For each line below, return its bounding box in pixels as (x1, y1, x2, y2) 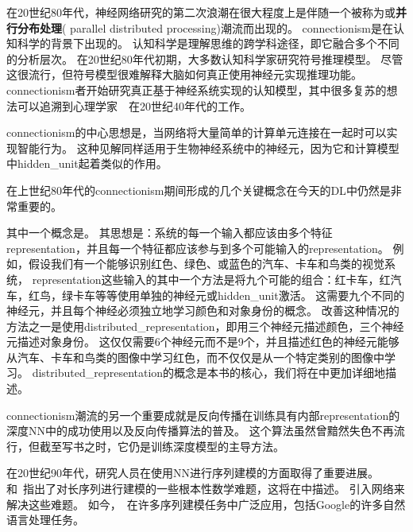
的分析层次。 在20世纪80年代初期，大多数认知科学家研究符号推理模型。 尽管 (6, 50, 403, 67)
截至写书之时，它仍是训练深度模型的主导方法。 (39, 437, 284, 454)
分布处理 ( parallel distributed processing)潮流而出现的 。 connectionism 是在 (17, 19, 393, 36)
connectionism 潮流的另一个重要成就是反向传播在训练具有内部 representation (6, 406, 389, 423)
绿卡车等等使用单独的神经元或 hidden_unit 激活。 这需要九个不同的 (61, 286, 405, 303)
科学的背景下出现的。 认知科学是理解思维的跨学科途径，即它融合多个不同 (17, 35, 399, 52)
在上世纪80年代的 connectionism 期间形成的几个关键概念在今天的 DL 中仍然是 (6, 181, 391, 198)
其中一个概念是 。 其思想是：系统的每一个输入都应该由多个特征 (6, 224, 333, 241)
